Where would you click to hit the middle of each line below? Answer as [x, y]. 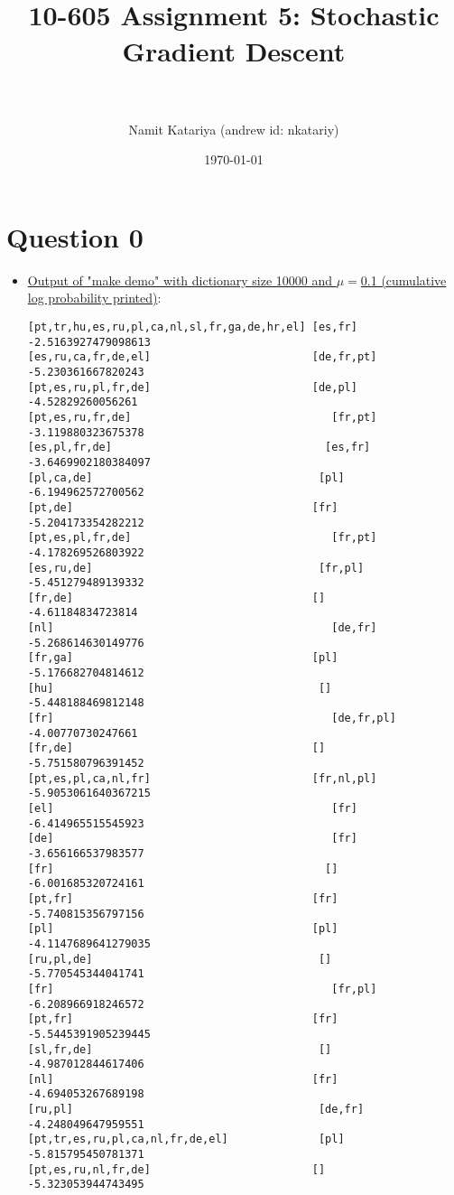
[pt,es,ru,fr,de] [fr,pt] [202, 417]
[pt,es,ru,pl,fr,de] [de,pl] [192, 387]
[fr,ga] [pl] [183, 658]
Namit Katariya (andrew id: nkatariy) [234, 129]
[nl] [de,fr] [202, 628]
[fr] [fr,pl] [202, 989]
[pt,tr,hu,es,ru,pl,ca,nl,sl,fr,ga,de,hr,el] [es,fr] [192, 327]
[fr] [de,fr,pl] [212, 719]
